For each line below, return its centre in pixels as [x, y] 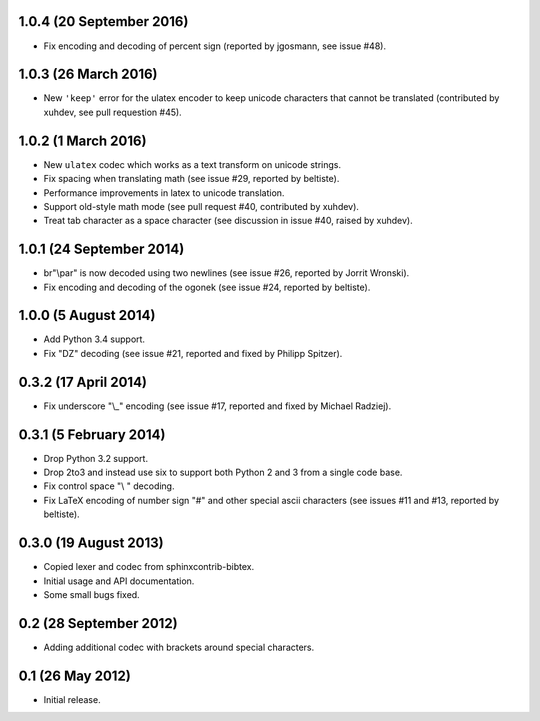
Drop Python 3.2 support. [96, 458]
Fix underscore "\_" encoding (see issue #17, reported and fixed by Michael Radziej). [217, 406]
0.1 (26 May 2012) [75, 675]
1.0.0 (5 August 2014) [87, 315]
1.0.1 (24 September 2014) [101, 249]
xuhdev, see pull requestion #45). [112, 112]
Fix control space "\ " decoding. [109, 486]
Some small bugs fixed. [91, 594]
